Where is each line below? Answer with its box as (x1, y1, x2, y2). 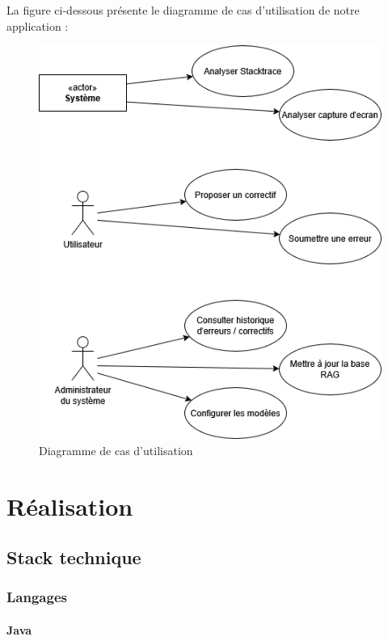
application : (6, 17, 69, 34)
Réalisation (6, 489, 133, 522)
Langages (6, 587, 67, 607)
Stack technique (6, 545, 141, 570)
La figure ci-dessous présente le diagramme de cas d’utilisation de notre (6, 2, 360, 18)
